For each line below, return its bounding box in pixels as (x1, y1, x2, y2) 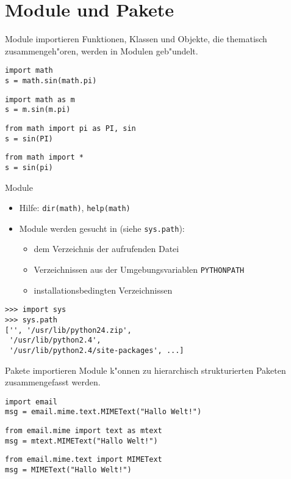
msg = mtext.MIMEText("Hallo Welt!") (5, 436, 158, 445)
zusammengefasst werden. (5, 376, 101, 388)
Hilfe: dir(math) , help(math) (19, 201, 131, 214)
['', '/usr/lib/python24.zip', (5, 325, 132, 335)
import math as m (5, 95, 75, 104)
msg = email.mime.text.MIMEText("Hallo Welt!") (5, 407, 202, 417)
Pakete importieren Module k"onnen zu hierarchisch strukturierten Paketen (5, 363, 286, 376)
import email (5, 397, 57, 406)
